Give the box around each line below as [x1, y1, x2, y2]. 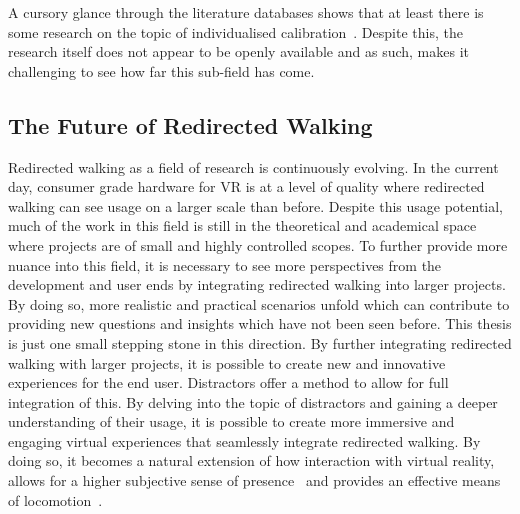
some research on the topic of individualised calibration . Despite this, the [8, 21, 463, 42]
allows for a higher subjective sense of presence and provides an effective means [8, 470, 501, 491]
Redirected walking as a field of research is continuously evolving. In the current [8, 156, 499, 177]
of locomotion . [8, 489, 103, 510]
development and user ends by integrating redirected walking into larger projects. [8, 274, 506, 295]
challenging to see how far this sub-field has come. [8, 60, 315, 81]
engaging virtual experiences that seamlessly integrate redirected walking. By [8, 430, 481, 451]
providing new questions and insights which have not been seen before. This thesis [8, 313, 512, 334]
